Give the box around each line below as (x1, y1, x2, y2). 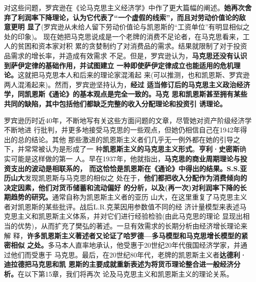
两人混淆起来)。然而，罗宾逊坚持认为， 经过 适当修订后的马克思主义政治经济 (4, 79, 250, 89)
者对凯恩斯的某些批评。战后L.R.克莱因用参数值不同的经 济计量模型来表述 (4, 201, 240, 211)
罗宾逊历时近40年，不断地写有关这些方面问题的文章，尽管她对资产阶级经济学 (4, 115, 252, 125)
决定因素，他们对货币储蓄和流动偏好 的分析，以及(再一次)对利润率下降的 (4, 182, 240, 192)
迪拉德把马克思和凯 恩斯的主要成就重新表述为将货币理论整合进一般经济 (4, 259, 234, 269)
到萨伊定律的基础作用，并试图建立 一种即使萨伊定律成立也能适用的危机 (4, 60, 234, 70)
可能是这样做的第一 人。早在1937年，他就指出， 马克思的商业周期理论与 (10, 153, 240, 163)
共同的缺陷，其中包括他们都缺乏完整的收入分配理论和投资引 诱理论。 (4, 98, 227, 108)
